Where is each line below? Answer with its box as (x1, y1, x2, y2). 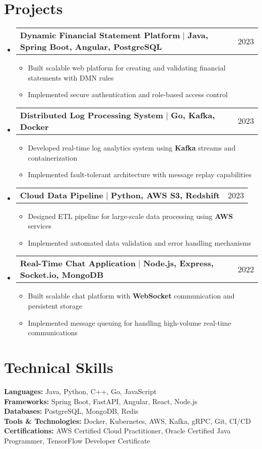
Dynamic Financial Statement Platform (20, 29, 180, 41)
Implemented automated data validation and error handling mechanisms (28, 237, 251, 248)
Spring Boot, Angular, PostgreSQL (20, 41, 162, 53)
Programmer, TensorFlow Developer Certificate (4, 435, 150, 445)
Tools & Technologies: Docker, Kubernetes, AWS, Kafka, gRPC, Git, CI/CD (4, 415, 251, 426)
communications (28, 327, 78, 338)
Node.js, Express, (143, 257, 214, 269)
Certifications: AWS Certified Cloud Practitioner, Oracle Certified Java (4, 425, 231, 436)
